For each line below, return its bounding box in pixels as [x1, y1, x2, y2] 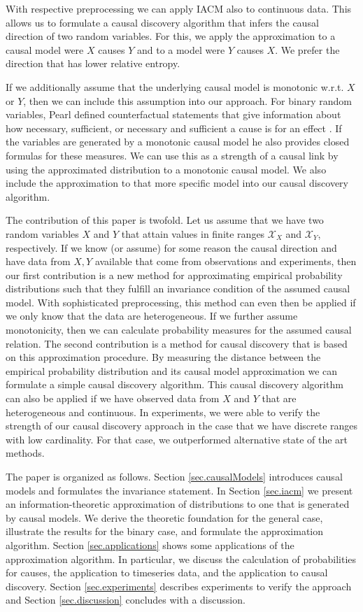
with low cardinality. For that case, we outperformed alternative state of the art [6, 432, 348, 446]
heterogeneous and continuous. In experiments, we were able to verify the [6, 404, 320, 419]
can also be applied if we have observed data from [6, 391, 220, 406]
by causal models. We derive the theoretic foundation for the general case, [6, 510, 323, 525]
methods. [6, 446, 45, 460]
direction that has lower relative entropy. [6, 56, 180, 71]
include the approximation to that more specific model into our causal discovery [6, 176, 348, 190]
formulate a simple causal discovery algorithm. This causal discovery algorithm [6, 377, 343, 392]
